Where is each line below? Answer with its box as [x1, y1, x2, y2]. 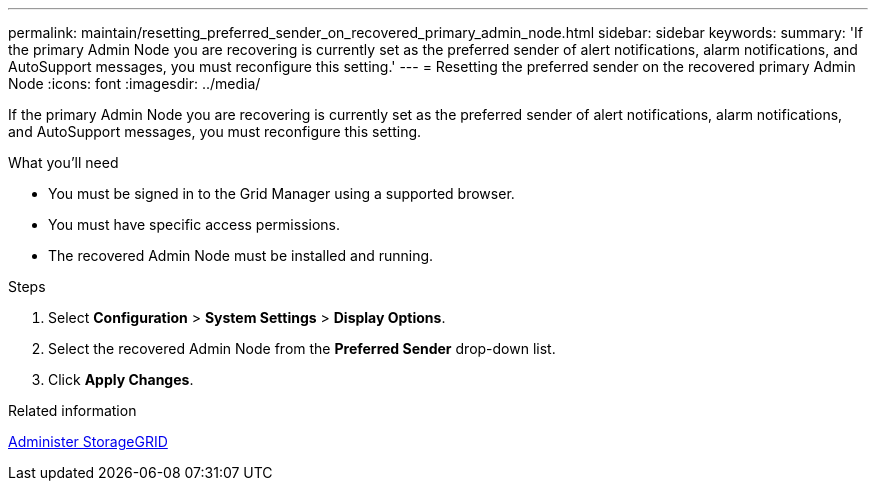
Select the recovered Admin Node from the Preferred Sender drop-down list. [48, 340, 556, 357]
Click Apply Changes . [48, 371, 194, 388]
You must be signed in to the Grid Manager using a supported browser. [48, 185, 515, 202]
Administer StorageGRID [8, 433, 168, 450]
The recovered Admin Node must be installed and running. [48, 247, 434, 264]
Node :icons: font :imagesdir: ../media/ [8, 75, 261, 92]
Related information [8, 402, 137, 419]
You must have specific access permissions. [48, 216, 341, 233]
